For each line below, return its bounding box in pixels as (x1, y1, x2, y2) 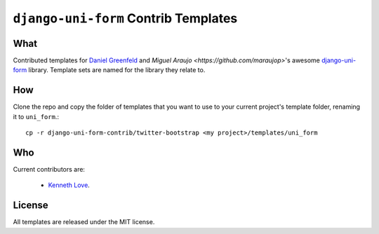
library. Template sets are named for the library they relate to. (28, 66, 206, 74)
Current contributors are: (13, 165, 86, 174)
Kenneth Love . (48, 181, 91, 189)
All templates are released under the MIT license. (13, 218, 155, 226)
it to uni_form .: (13, 112, 60, 121)
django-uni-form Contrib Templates (13, 11, 238, 26)
